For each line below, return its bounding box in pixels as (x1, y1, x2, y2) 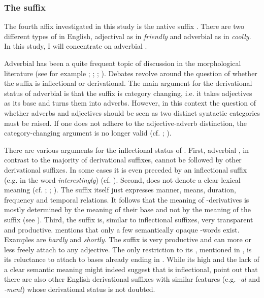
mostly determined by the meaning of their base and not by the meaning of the (4, 204, 251, 215)
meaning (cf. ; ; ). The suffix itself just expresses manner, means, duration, (4, 184, 236, 195)
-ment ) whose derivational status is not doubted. (4, 284, 155, 294)
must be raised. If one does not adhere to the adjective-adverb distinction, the (4, 117, 247, 128)
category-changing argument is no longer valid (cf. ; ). (4, 127, 172, 138)
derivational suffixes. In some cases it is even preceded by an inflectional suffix (4, 164, 247, 175)
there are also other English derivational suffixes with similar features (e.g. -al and (4, 274, 260, 284)
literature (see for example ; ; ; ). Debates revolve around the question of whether (4, 68, 257, 78)
